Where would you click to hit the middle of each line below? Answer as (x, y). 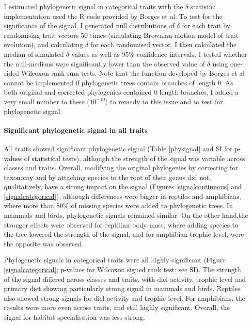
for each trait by (206, 25)
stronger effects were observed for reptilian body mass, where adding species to (121, 224)
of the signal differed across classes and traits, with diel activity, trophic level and (125, 279)
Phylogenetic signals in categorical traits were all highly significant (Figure (115, 260)
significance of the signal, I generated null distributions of (89, 25)
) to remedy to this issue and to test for (164, 101)
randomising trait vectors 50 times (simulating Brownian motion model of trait (121, 35)
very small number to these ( (47, 101)
